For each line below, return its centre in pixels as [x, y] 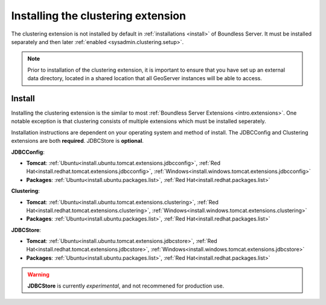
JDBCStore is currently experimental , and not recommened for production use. [126, 286]
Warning [38, 275]
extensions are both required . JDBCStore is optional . [78, 141]
